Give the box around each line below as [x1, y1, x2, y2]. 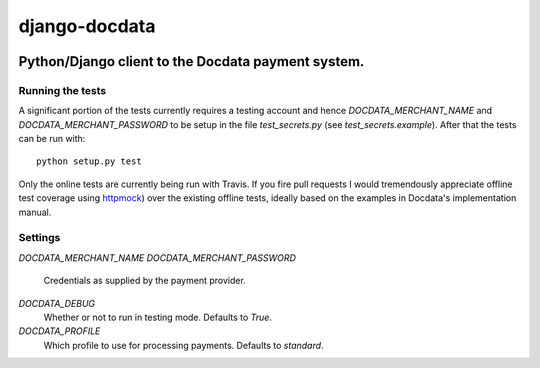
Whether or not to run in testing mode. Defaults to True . [43, 311, 272, 323]
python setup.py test [36, 156, 142, 167]
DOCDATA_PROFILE [18, 325, 101, 337]
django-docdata [18, 15, 156, 37]
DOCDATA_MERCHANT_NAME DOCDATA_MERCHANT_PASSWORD [18, 251, 297, 264]
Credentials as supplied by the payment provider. [43, 275, 247, 287]
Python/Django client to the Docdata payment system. [18, 53, 365, 70]
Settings [18, 231, 61, 245]
